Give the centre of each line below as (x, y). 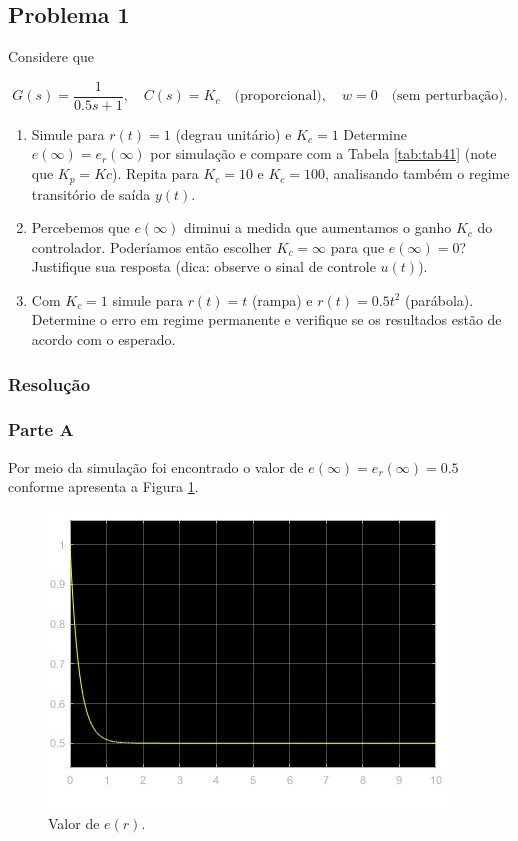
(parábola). (439, 299)
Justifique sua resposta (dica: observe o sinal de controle (203, 266)
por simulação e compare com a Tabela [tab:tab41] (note (323, 153)
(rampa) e (282, 299)
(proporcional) (278, 96)
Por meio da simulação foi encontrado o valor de (156, 466)
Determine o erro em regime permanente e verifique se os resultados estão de (266, 319)
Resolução (49, 383)
